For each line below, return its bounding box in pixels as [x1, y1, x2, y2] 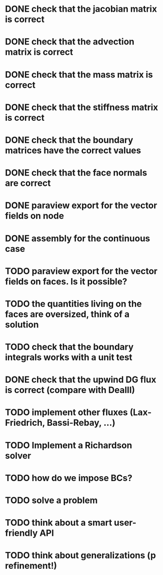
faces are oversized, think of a [5, 309, 130, 320]
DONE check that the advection [5, 36, 135, 47]
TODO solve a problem [5, 495, 98, 506]
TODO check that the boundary [5, 341, 134, 353]
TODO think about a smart [5, 517, 112, 529]
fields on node [5, 210, 64, 221]
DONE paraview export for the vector [5, 200, 157, 211]
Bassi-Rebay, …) [47, 417, 116, 428]
